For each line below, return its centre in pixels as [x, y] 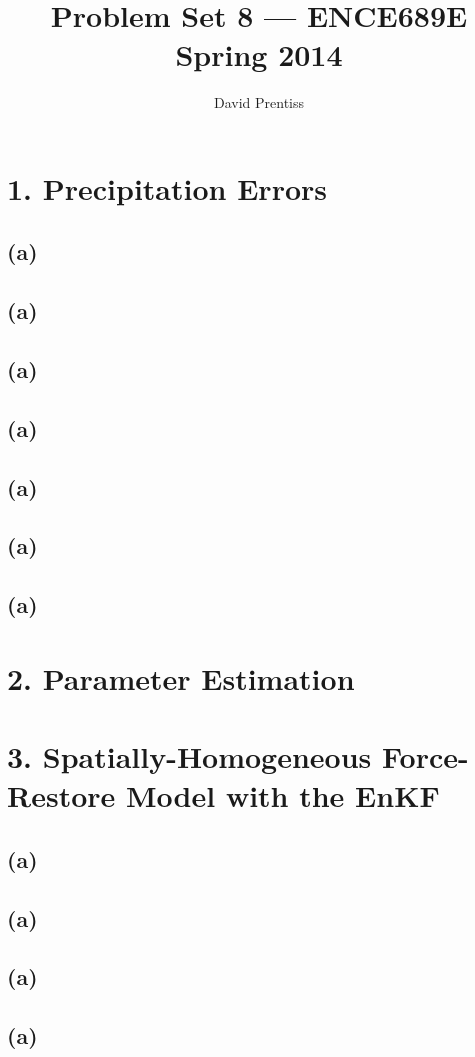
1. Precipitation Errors [167, 187]
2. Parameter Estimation [181, 677]
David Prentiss [259, 102]
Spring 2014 [259, 54]
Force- [425, 756]
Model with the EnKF [283, 795]
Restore [61, 795]
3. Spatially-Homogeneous [189, 756]
